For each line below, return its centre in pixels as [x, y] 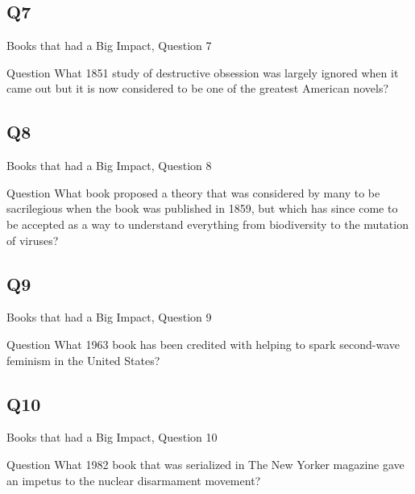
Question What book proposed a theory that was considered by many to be [193, 192]
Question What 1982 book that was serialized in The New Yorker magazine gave [205, 464]
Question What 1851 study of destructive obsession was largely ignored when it [203, 72]
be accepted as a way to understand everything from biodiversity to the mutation [207, 224]
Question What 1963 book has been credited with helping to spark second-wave [203, 344]
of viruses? [33, 240]
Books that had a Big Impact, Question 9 [109, 317]
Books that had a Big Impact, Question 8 [109, 166]
